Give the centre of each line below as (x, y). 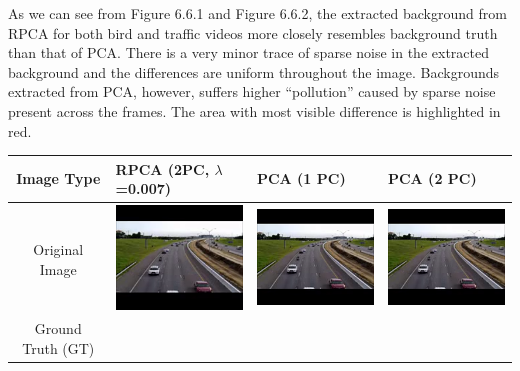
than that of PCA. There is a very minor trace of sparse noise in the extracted (248, 52)
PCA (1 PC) (301, 178)
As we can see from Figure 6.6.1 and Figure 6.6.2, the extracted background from (257, 13)
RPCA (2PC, (162, 168)
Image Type (58, 178)
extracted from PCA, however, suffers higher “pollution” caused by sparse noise (252, 91)
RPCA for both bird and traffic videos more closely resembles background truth (253, 32)
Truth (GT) (58, 347)
